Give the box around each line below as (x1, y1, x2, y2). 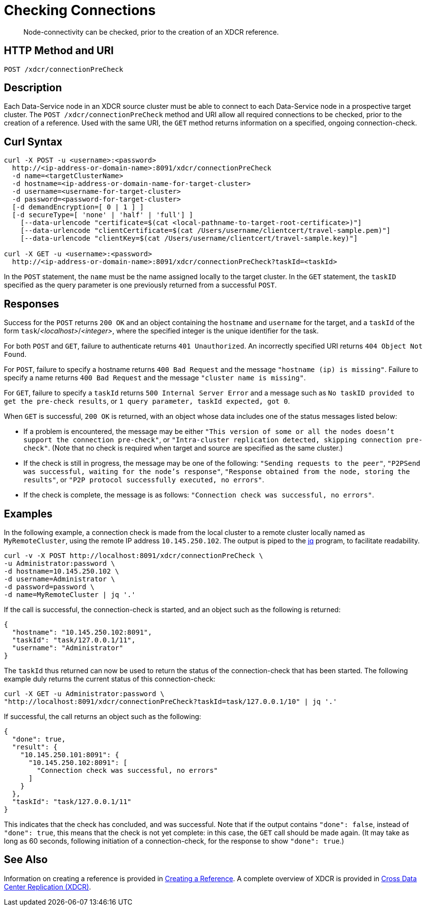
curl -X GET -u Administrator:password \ (4, 689, 164, 698)
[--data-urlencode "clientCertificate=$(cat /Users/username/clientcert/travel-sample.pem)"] (20, 227, 391, 235)
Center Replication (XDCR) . (4, 882, 91, 891)
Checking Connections (4, 2, 156, 19)
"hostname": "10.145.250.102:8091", (12, 628, 152, 636)
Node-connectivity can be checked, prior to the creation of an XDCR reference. (23, 27, 279, 36)
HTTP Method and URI (4, 44, 114, 57)
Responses (4, 297, 60, 310)
